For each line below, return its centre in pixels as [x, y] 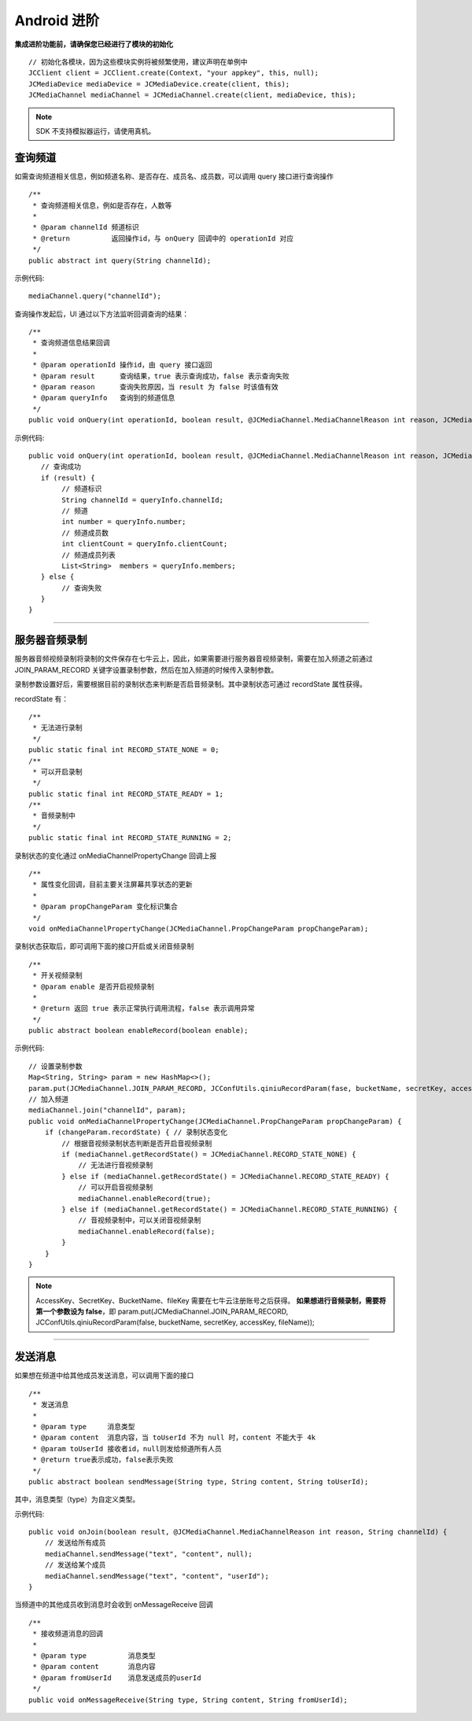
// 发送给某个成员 [75, 1565]
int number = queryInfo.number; [124, 522]
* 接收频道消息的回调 [68, 1634]
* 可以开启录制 [57, 772]
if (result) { [68, 477]
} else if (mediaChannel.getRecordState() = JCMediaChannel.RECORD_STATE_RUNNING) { [230, 1209]
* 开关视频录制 [57, 976]
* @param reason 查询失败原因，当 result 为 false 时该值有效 [155, 387]
